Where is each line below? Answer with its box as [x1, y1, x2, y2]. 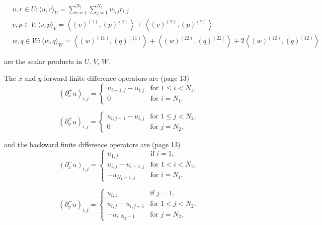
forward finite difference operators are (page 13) [44, 72, 189, 83]
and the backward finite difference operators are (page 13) [4, 139, 181, 149]
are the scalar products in [4, 56, 82, 66]
